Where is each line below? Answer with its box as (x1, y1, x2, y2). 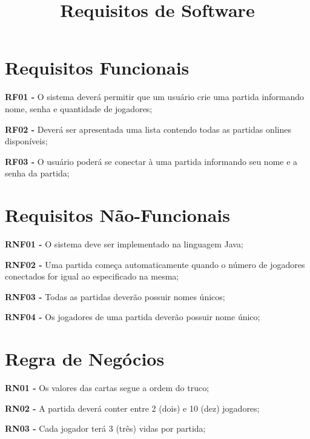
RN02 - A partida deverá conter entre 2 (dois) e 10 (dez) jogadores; (5, 401, 260, 414)
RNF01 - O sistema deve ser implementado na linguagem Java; (5, 238, 243, 250)
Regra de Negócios (5, 346, 165, 371)
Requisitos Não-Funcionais (5, 203, 231, 227)
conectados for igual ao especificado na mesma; (5, 270, 179, 283)
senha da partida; (5, 167, 70, 179)
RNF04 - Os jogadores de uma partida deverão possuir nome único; (5, 310, 260, 323)
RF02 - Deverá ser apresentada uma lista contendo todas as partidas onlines (5, 122, 292, 135)
